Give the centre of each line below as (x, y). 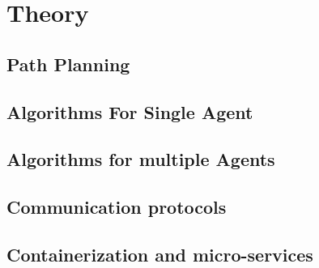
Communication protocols (117, 207)
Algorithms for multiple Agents (141, 159)
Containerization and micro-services (160, 254)
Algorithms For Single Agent (130, 111)
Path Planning (68, 64)
